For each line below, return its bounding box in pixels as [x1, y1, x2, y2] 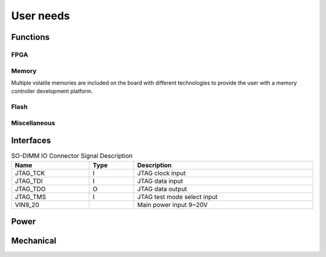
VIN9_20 [14, 200, 39, 209]
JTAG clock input [137, 169, 186, 177]
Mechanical [11, 236, 57, 246]
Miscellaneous [11, 118, 56, 127]
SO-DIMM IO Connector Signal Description [11, 151, 133, 160]
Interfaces [11, 136, 51, 146]
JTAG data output [137, 185, 187, 193]
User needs [11, 9, 71, 22]
